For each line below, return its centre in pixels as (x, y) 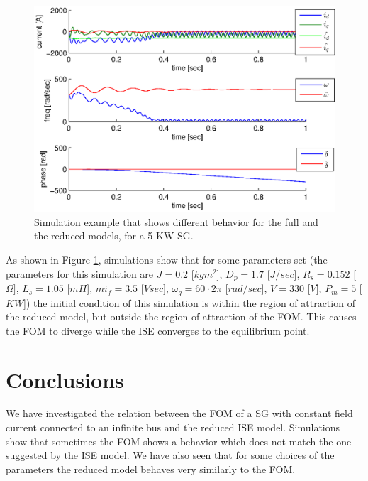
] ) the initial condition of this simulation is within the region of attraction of (189, 302)
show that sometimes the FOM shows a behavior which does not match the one (179, 441)
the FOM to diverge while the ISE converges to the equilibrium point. (158, 330)
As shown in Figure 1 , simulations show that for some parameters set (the (167, 260)
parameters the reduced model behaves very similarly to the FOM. (151, 469)
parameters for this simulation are (80, 273)
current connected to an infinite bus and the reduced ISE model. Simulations (173, 427)
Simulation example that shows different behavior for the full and (176, 221)
